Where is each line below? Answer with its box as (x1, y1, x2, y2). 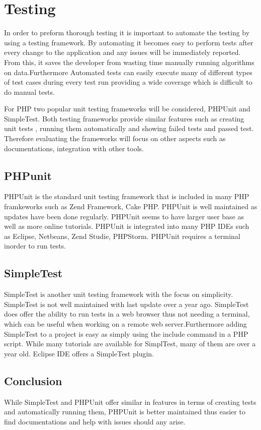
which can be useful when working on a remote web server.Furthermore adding (4, 319, 247, 329)
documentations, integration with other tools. (4, 143, 144, 153)
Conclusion (4, 373, 62, 388)
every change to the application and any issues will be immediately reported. (4, 47, 241, 57)
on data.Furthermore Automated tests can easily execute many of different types (4, 67, 252, 77)
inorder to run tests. (4, 240, 66, 251)
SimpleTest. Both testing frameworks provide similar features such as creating (4, 113, 244, 124)
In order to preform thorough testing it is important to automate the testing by (4, 27, 250, 38)
